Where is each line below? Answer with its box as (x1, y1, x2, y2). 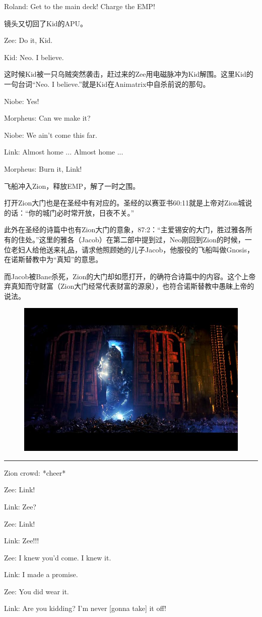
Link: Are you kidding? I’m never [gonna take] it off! (4, 603, 166, 613)
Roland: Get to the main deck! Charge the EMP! (4, 1, 155, 11)
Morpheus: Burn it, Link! (4, 163, 82, 174)
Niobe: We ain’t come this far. (4, 129, 97, 140)
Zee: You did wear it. (4, 586, 69, 596)
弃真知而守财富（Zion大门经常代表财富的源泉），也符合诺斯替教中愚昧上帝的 (4, 281, 254, 291)
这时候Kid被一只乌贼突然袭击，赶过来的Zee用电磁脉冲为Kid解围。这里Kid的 (4, 69, 253, 79)
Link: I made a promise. (4, 569, 78, 580)
